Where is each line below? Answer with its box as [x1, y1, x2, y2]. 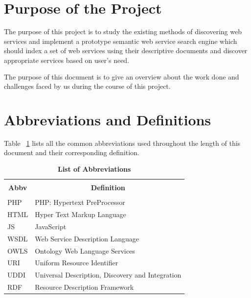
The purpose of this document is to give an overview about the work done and [4, 71, 239, 81]
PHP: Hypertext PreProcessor [35, 197, 125, 207]
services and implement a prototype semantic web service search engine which [4, 36, 237, 46]
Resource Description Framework [35, 282, 134, 292]
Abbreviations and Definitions [4, 109, 211, 129]
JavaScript [35, 221, 67, 231]
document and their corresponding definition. [4, 147, 139, 158]
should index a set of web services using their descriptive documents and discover [4, 45, 248, 56]
